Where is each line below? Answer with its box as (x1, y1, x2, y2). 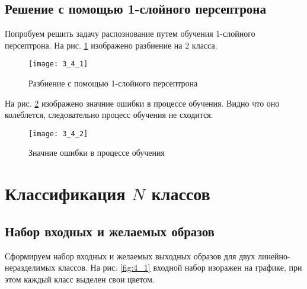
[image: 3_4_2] (28, 129, 88, 138)
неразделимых (5, 261, 56, 274)
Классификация (5, 181, 126, 205)
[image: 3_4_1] (28, 60, 88, 69)
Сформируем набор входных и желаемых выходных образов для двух (5, 249, 255, 262)
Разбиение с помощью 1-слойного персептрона (28, 77, 198, 89)
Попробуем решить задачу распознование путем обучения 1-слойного (5, 27, 255, 40)
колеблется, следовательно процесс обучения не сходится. (5, 108, 213, 121)
